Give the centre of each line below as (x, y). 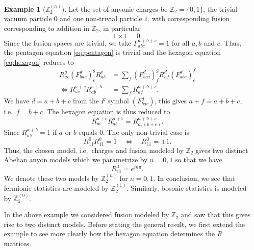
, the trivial (220, 9)
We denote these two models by (51, 178)
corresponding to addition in (47, 28)
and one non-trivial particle (101, 18)
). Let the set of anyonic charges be (114, 9)
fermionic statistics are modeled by (56, 188)
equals (88, 132)
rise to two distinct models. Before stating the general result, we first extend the (125, 224)
